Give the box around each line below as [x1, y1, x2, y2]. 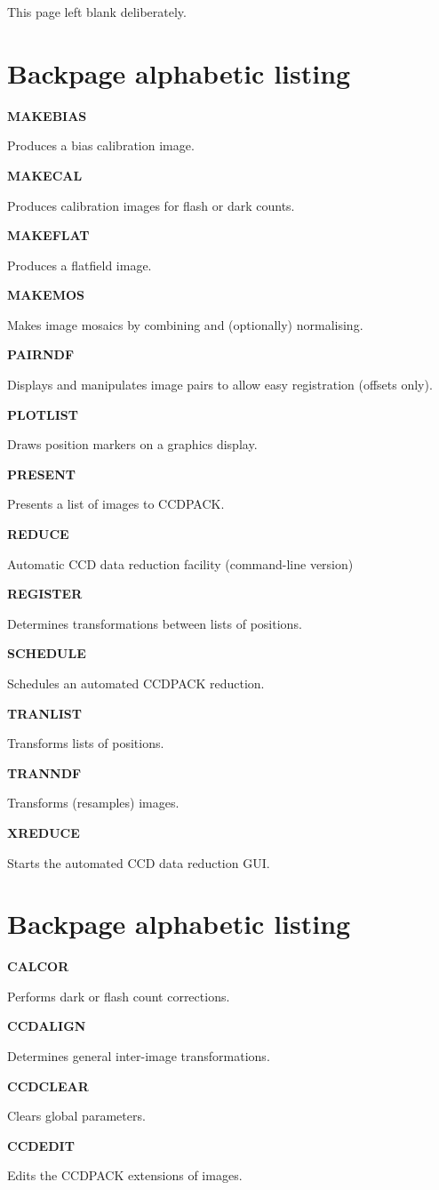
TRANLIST [7, 704, 82, 722]
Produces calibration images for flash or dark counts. [7, 196, 295, 214]
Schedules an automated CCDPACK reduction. [7, 674, 265, 692]
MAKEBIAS [7, 106, 87, 125]
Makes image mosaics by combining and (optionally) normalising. [7, 315, 363, 334]
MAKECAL [7, 165, 83, 184]
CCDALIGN [7, 1017, 86, 1035]
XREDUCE [7, 823, 80, 841]
